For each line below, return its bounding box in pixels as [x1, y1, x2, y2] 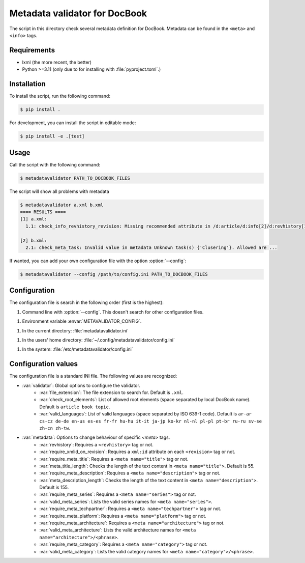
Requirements [9, 46, 55, 54]
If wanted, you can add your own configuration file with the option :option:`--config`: [9, 258, 187, 264]
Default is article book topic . [39, 404, 110, 410]
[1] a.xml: [20, 216, 47, 222]
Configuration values [9, 359, 78, 369]
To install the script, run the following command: [9, 93, 110, 99]
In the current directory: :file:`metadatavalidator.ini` [22, 327, 129, 333]
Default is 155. [39, 484, 69, 491]
